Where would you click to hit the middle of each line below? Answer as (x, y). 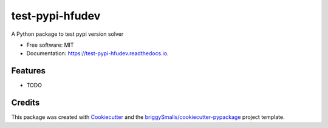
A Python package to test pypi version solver (67, 34)
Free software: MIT (50, 45)
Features (28, 71)
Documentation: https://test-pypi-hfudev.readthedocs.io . (98, 53)
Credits (26, 103)
